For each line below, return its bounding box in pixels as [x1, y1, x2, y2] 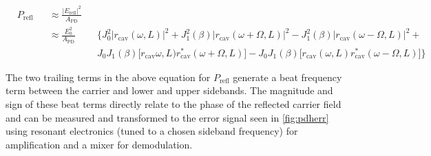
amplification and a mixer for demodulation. [6, 137, 193, 151]
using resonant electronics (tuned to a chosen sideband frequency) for [6, 124, 298, 138]
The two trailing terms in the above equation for [6, 69, 211, 84]
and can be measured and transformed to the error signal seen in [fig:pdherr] [6, 110, 329, 124]
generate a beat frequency [233, 69, 342, 84]
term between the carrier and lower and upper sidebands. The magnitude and [6, 83, 333, 98]
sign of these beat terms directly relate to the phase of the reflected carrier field [6, 96, 341, 111]
